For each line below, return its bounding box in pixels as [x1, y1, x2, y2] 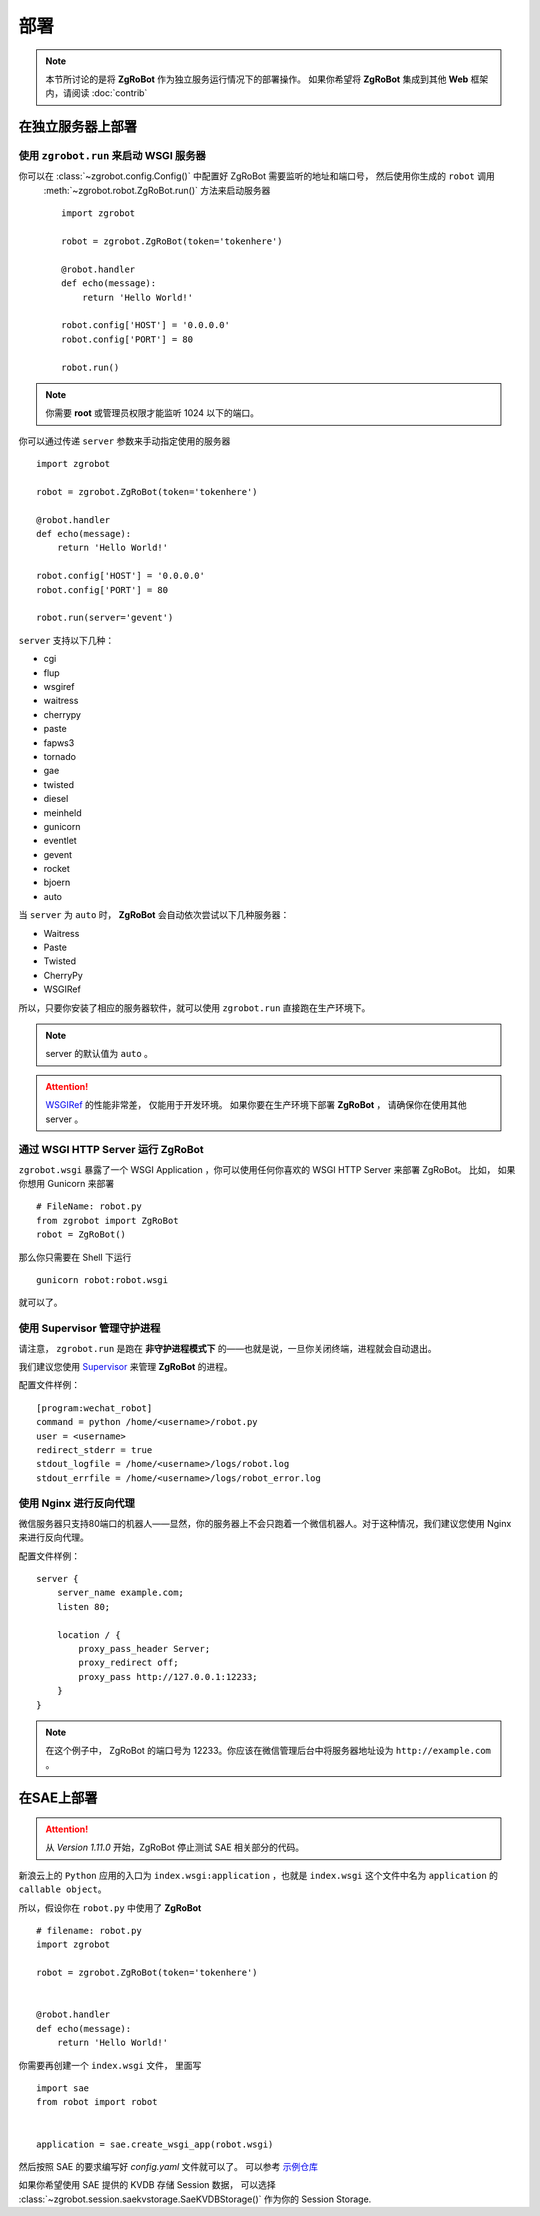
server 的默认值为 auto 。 [45, 1048, 154, 1060]
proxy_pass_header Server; [78, 1643, 211, 1654]
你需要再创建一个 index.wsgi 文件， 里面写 [18, 2059, 202, 2071]
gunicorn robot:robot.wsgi [36, 1275, 169, 1286]
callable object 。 [18, 1883, 107, 1895]
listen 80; [56, 1601, 111, 1612]
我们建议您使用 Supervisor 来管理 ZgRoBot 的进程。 [18, 1360, 234, 1372]
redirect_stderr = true [36, 1444, 153, 1455]
